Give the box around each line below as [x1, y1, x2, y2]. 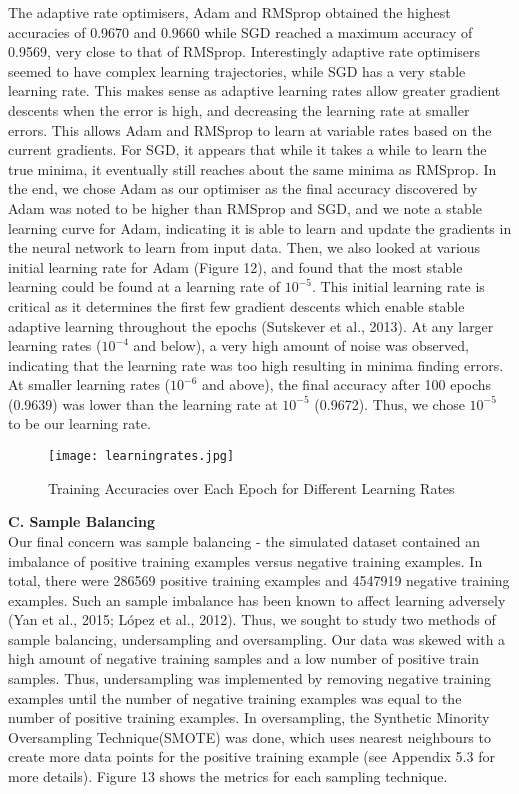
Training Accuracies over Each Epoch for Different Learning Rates [48, 477, 455, 498]
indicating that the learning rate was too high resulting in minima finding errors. [8, 354, 504, 375]
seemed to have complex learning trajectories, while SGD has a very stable [8, 60, 466, 81]
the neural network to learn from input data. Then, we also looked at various [8, 237, 481, 258]
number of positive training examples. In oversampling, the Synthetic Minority [8, 707, 490, 728]
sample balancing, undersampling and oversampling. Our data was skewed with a [8, 628, 506, 649]
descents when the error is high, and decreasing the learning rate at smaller [8, 99, 470, 120]
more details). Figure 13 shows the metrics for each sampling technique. [8, 766, 448, 787]
